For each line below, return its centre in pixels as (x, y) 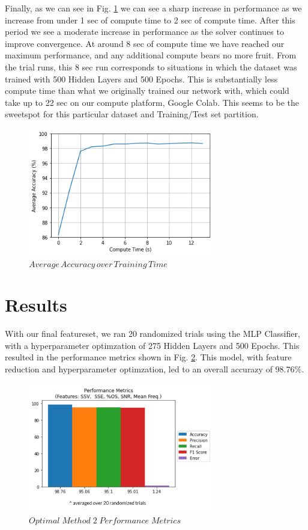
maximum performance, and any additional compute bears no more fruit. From (151, 55)
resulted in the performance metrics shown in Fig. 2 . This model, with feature (148, 357)
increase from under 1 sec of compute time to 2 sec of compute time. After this (150, 20)
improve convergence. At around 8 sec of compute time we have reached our (145, 43)
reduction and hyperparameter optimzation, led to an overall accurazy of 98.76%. (155, 369)
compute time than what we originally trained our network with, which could (147, 91)
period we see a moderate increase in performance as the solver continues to (144, 32)
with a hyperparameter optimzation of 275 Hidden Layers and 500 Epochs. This (152, 345)
